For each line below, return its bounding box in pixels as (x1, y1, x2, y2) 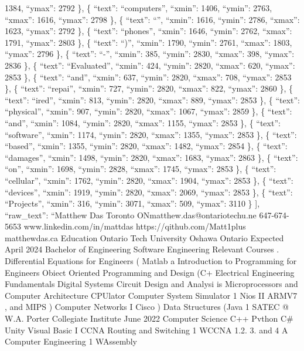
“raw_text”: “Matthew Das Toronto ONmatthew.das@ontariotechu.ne (5, 208, 257, 221)
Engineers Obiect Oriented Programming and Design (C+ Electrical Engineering (5, 266, 295, 278)
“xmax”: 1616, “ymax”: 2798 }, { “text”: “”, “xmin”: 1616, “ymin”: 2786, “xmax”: (5, 13, 300, 25)
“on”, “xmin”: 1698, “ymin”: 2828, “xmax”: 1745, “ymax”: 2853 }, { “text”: (5, 163, 276, 175)
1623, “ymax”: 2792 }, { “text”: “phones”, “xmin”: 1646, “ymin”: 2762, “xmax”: (5, 25, 292, 37)
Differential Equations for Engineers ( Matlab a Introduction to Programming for (5, 255, 297, 267)
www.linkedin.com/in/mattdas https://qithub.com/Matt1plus (23, 220, 246, 232)
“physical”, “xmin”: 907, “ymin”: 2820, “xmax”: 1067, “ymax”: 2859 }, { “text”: (5, 105, 292, 117)
